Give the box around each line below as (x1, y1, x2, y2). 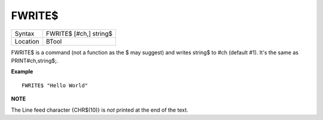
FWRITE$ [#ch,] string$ (45, 29, 113, 38)
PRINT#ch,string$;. (11, 57, 59, 64)
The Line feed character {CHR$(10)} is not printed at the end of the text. (11, 106, 188, 113)
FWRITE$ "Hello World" (22, 82, 89, 89)
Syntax (14, 29, 35, 38)
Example (11, 68, 33, 75)
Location (14, 37, 39, 45)
